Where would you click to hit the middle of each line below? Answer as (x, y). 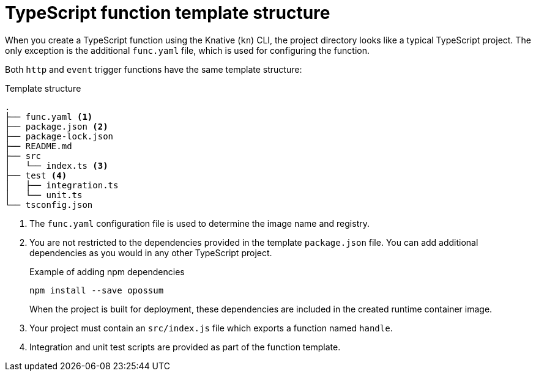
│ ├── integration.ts (62, 185)
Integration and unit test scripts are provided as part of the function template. (185, 347)
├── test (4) (36, 175)
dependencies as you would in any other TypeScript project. (151, 253)
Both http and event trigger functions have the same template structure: (154, 69)
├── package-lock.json (59, 136)
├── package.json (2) (57, 126)
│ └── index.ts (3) (57, 165)
